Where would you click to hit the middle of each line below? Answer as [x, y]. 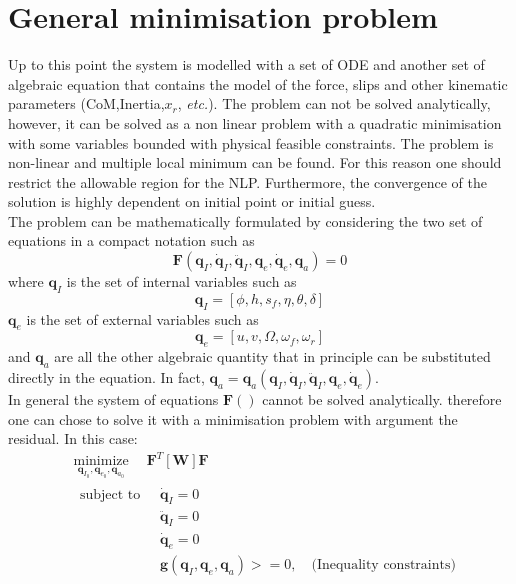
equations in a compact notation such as [131, 240]
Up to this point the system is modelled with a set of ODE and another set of [246, 64]
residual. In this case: [73, 438]
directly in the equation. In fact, [106, 377]
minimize [101, 461]
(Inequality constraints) [383, 565]
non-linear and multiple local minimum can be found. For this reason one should [255, 162]
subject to [110, 494]
